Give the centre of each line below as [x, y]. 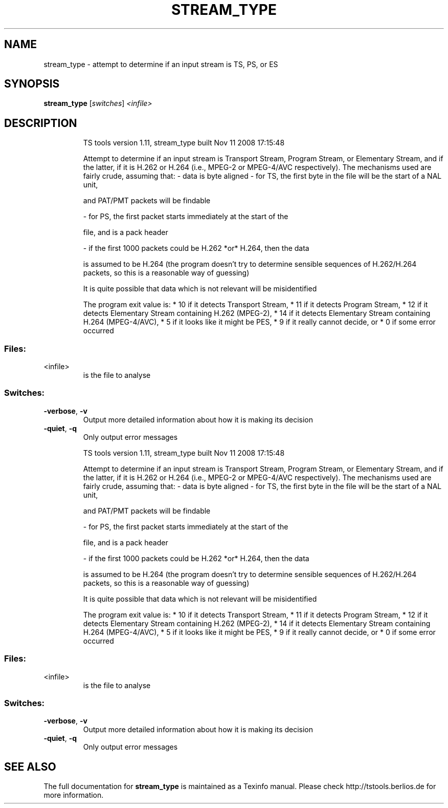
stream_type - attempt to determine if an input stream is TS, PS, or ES [161, 64]
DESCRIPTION [41, 123]
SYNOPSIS [32, 84]
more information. [74, 795]
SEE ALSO [30, 767]
